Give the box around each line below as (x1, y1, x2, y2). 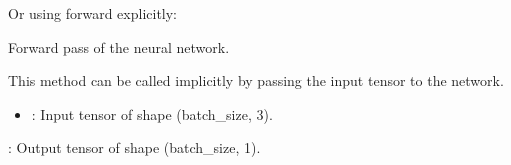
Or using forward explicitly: (8, 3, 178, 23)
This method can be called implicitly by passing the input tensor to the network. (8, 70, 504, 91)
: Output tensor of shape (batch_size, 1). (8, 137, 261, 158)
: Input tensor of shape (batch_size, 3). (31, 103, 273, 124)
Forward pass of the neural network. (8, 36, 230, 57)
